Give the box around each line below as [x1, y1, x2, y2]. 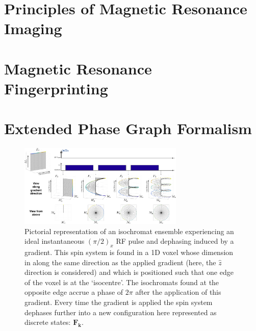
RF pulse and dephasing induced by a [116, 236, 234, 246]
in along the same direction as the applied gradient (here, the [24, 257, 216, 267]
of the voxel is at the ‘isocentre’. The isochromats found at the [24, 276, 219, 287]
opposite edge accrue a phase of [24, 287, 123, 297]
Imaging [4, 18, 62, 39]
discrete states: [24, 317, 71, 327]
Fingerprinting [4, 78, 108, 98]
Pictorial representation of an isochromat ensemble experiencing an [24, 225, 234, 236]
